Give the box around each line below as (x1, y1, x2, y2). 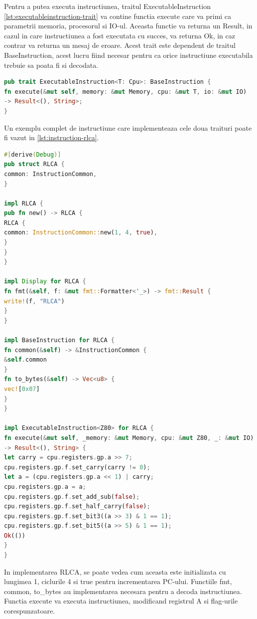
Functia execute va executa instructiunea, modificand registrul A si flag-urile (4, 596, 238, 606)
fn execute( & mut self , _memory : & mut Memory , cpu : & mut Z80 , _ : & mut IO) (4, 434, 254, 441)
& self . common (4, 356, 47, 364)
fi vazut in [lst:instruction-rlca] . (4, 132, 99, 143)
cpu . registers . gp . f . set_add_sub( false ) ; (4, 493, 140, 500)
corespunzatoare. (4, 606, 55, 616)
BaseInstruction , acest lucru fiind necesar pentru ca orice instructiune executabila (4, 49, 253, 60)
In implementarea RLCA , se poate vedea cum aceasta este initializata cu (4, 566, 226, 577)
